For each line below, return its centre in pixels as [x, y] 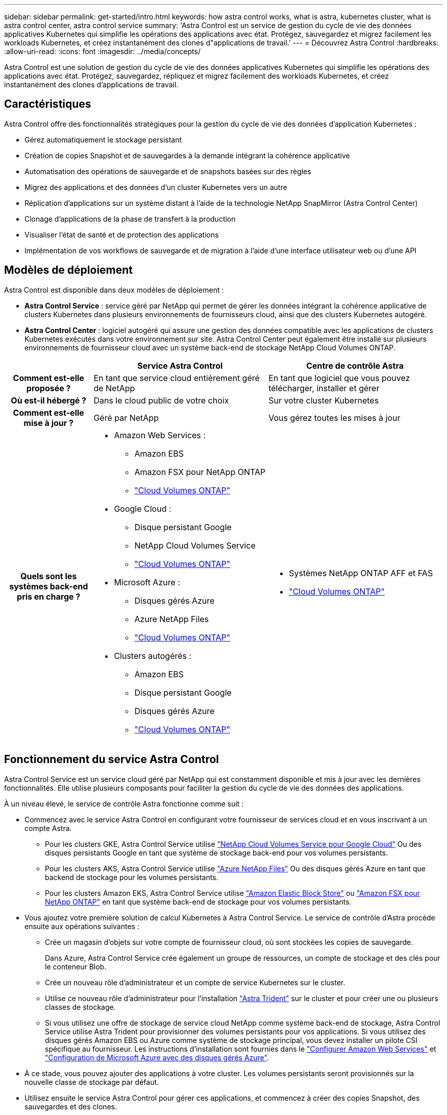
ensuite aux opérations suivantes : [82, 926]
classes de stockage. [80, 1007]
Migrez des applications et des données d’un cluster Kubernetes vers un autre [156, 187]
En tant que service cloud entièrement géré [177, 378]
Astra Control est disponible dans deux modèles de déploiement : [114, 290]
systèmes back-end [49, 586]
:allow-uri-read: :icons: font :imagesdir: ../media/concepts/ [102, 51]
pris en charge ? [49, 596]
